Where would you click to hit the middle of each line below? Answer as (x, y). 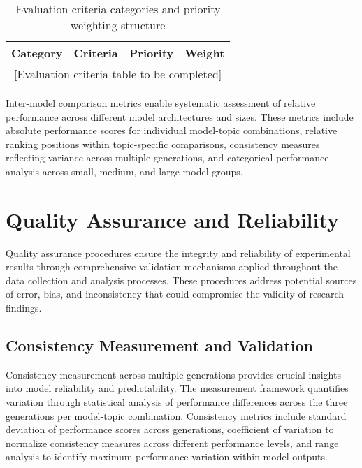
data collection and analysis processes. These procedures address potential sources (181, 280)
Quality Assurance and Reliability (173, 219)
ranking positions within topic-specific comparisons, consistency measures (163, 144)
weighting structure (118, 25)
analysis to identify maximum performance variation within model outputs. (167, 456)
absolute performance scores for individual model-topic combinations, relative (172, 130)
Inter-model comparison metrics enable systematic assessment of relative (161, 103)
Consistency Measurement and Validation (159, 345)
